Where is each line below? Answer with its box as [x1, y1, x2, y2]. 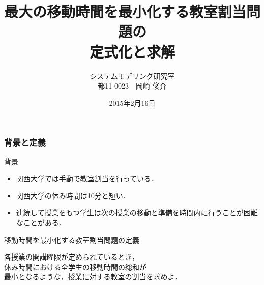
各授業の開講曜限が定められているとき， [4, 251, 139, 262]
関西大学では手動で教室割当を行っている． [16, 173, 159, 184]
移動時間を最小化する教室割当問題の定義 [4, 234, 139, 245]
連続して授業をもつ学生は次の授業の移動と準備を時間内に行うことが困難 [16, 207, 258, 218]
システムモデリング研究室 [90, 70, 175, 81]
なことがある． [16, 217, 66, 227]
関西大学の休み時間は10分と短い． [16, 190, 130, 201]
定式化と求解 [89, 41, 175, 62]
